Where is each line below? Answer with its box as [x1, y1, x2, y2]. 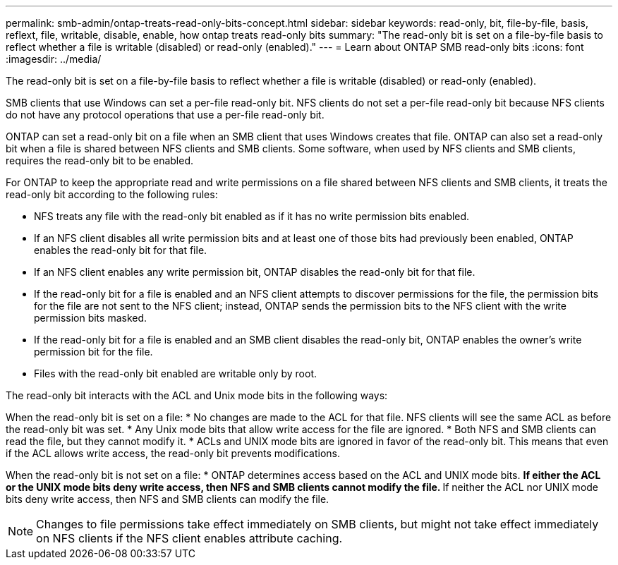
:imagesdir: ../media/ [6, 53, 102, 65]
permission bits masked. [34, 312, 147, 324]
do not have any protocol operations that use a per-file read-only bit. [6, 109, 325, 121]
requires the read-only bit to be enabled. [6, 154, 194, 166]
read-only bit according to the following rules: [6, 188, 218, 200]
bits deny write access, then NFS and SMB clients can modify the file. [6, 493, 329, 505]
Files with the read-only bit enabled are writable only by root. [34, 367, 317, 379]
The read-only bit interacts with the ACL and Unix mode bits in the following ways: [6, 389, 388, 401]
